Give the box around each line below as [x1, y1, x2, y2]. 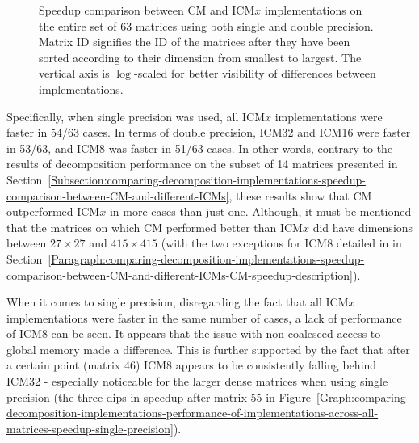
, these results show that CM [228, 187, 372, 204]
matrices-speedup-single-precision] [6, 420, 174, 437]
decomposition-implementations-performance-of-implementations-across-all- [6, 404, 379, 421]
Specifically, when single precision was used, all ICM [6, 108, 266, 124]
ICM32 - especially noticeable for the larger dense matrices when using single [6, 373, 388, 390]
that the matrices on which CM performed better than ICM [6, 218, 303, 235]
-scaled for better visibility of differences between [134, 65, 376, 82]
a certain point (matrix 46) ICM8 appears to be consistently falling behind [6, 357, 377, 373]
